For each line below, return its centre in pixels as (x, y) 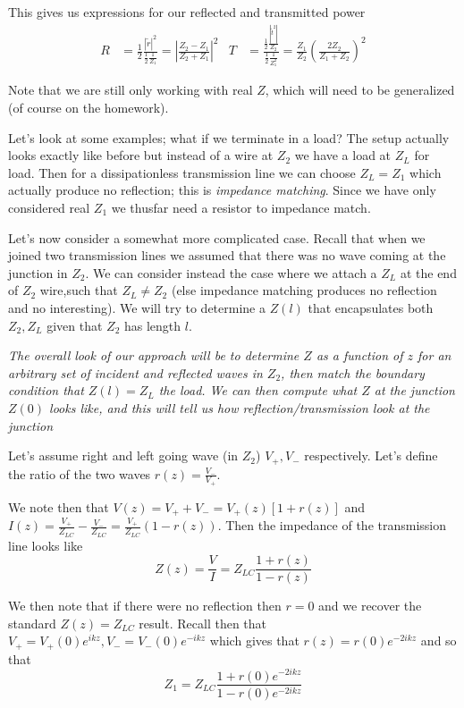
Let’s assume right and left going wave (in (123, 455)
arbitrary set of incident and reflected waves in (135, 372)
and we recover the (370, 606)
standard (32, 623)
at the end (428, 272)
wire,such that (79, 290)
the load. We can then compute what (258, 390)
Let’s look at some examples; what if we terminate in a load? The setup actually (229, 137)
